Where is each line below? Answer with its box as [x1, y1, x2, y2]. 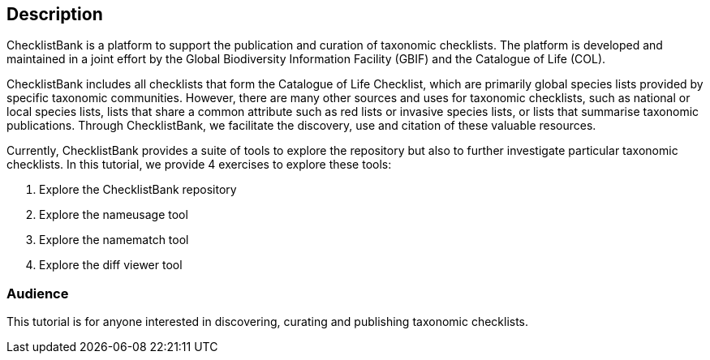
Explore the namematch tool [39, 233, 189, 247]
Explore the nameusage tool [39, 208, 188, 222]
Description [6, 4, 103, 24]
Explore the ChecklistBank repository [39, 182, 237, 197]
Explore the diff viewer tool [39, 258, 183, 272]
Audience [6, 285, 69, 302]
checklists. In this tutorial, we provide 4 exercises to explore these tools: [6, 157, 392, 172]
